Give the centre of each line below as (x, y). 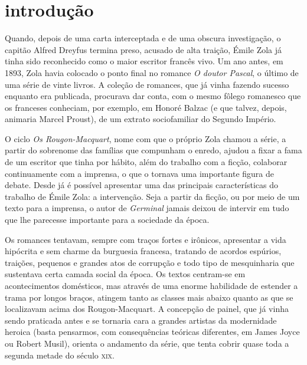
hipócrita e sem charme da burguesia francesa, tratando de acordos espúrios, (143, 251)
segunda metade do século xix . (60, 355)
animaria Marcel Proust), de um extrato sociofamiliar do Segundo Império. (141, 119)
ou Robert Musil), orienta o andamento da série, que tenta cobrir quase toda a (147, 343)
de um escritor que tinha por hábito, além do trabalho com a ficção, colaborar (146, 162)
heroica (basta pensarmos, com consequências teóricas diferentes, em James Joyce (152, 332)
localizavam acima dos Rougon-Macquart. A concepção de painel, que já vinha (147, 309)
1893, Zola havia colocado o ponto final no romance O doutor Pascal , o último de (152, 72)
